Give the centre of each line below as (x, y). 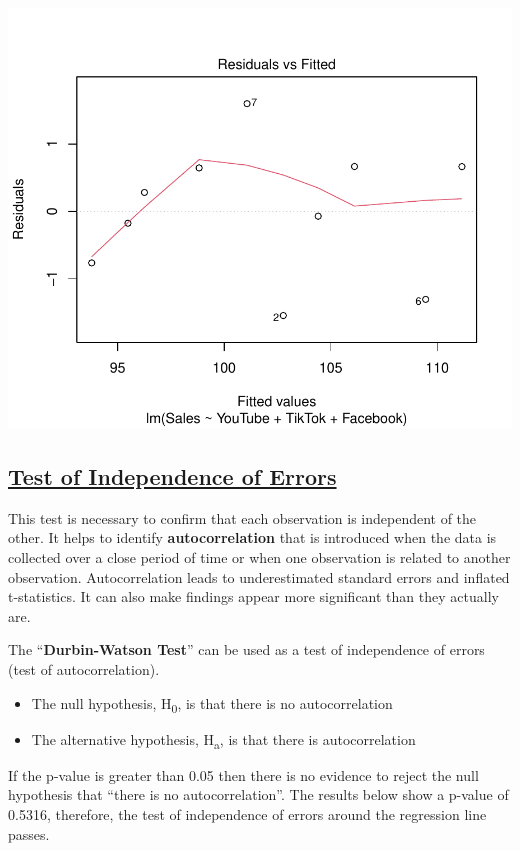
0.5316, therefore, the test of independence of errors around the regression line (247, 813)
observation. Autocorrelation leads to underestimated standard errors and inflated (259, 576)
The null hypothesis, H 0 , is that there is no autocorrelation (212, 704)
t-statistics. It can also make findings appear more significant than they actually (253, 596)
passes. (29, 833)
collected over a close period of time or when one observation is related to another (259, 556)
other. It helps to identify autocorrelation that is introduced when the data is (252, 537)
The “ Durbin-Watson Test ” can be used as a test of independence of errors (246, 649)
